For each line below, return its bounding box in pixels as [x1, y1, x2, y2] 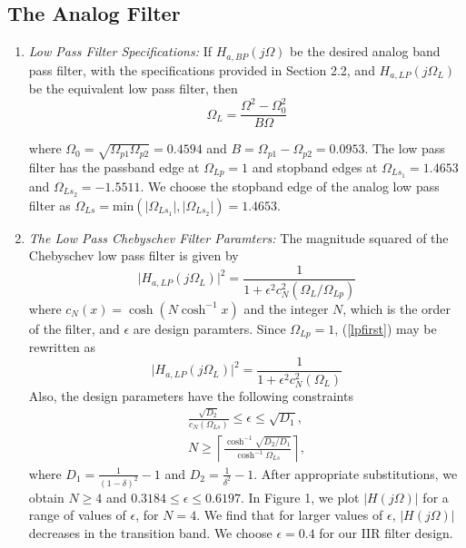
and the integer [243, 298, 329, 318]
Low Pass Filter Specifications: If [28, 42, 212, 61]
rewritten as [28, 338, 96, 357]
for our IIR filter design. [319, 523, 453, 542]
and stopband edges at [252, 158, 378, 177]
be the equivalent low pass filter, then [28, 79, 238, 98]
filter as [28, 195, 71, 214]
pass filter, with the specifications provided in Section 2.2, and [28, 60, 375, 79]
